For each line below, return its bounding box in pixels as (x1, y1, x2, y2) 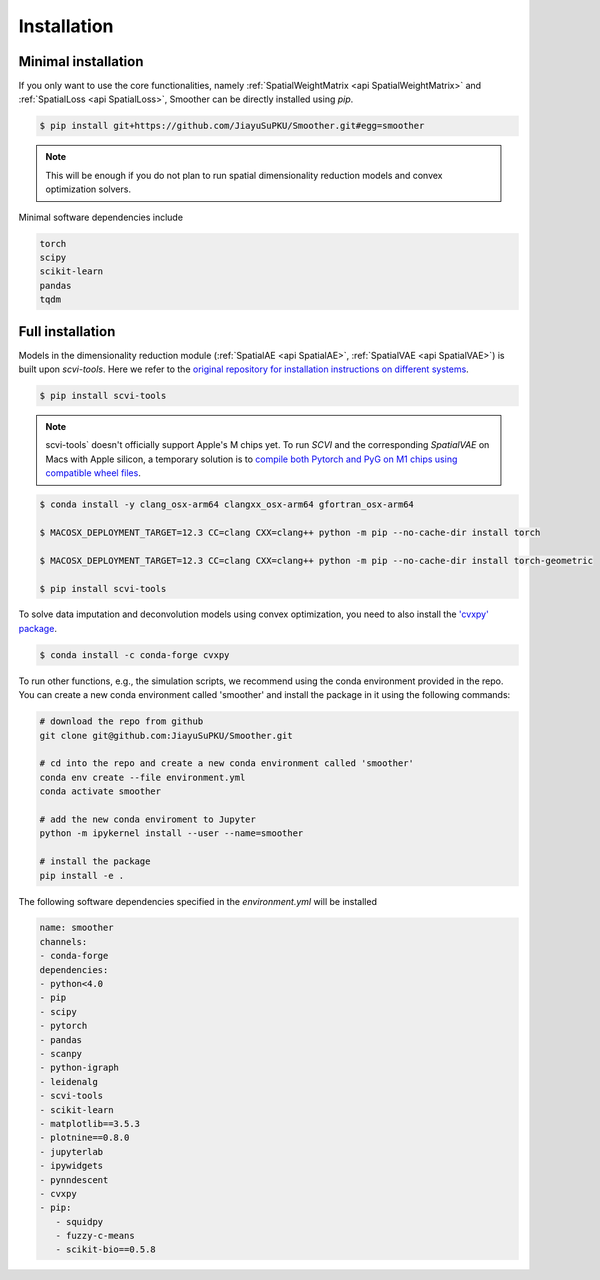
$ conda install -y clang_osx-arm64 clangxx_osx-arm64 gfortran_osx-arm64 (39, 499, 415, 510)
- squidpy (55, 1216, 104, 1227)
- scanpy (39, 1048, 83, 1059)
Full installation (18, 323, 116, 340)
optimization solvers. (45, 183, 132, 195)
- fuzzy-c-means (55, 1230, 135, 1242)
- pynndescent (39, 1174, 109, 1185)
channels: (39, 936, 88, 947)
